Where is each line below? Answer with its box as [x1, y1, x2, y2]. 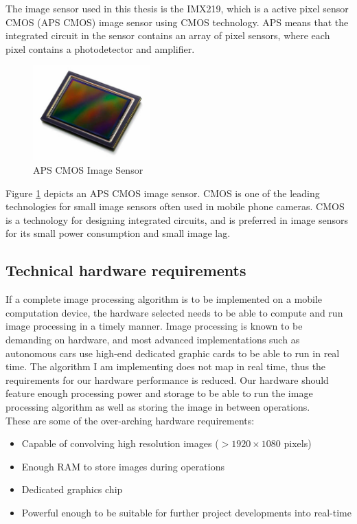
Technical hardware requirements [5, 260, 246, 281]
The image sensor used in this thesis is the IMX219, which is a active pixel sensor [5, 1, 349, 15]
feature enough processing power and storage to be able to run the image [5, 386, 313, 400]
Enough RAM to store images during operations [21, 459, 224, 473]
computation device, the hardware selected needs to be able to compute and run [5, 305, 343, 319]
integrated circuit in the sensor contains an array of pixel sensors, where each [5, 28, 330, 43]
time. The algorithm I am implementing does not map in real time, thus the [5, 359, 326, 374]
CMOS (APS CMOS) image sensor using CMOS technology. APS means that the [5, 14, 349, 29]
